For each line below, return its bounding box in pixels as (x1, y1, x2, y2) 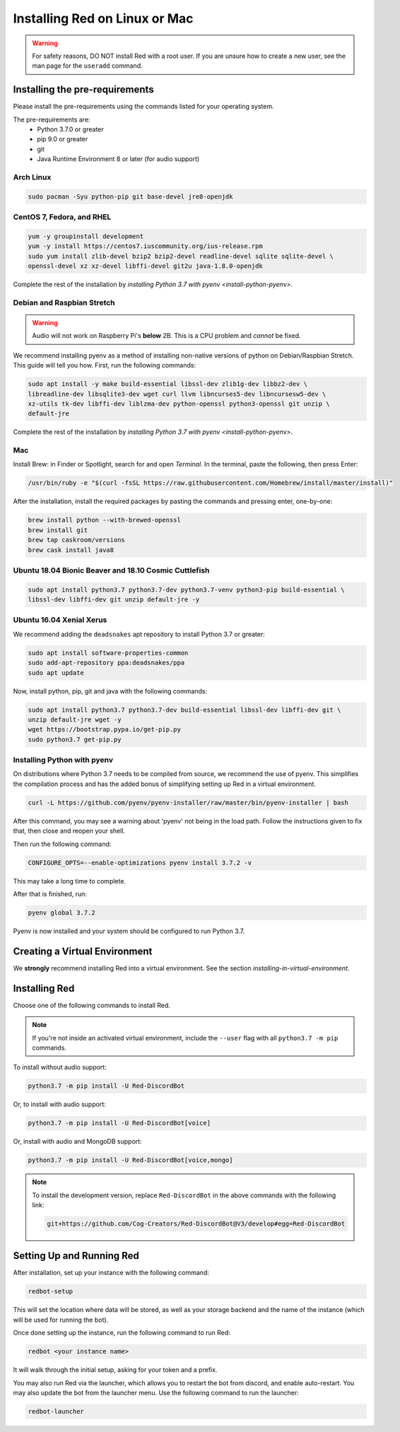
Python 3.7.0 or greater (37, 125, 104, 134)
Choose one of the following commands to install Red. (13, 1001, 171, 1009)
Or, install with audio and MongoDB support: (13, 1137, 142, 1146)
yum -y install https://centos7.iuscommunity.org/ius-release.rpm (28, 242, 263, 250)
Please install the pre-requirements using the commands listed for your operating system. (13, 102, 275, 111)
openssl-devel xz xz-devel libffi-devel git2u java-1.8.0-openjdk (28, 262, 263, 270)
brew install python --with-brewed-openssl (28, 516, 182, 524)
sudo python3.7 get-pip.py (28, 735, 122, 744)
